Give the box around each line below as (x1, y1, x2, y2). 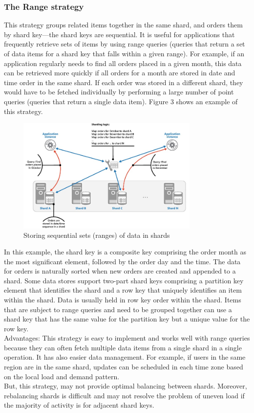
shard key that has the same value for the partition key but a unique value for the (4, 314, 250, 324)
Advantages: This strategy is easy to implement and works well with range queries (4, 333, 250, 343)
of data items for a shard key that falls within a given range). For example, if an (4, 48, 245, 58)
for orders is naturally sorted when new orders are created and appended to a (4, 266, 236, 276)
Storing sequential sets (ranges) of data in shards (23, 230, 170, 240)
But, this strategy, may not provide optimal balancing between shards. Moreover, (4, 381, 247, 391)
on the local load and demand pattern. (4, 371, 120, 381)
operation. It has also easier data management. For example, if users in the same (4, 352, 246, 362)
